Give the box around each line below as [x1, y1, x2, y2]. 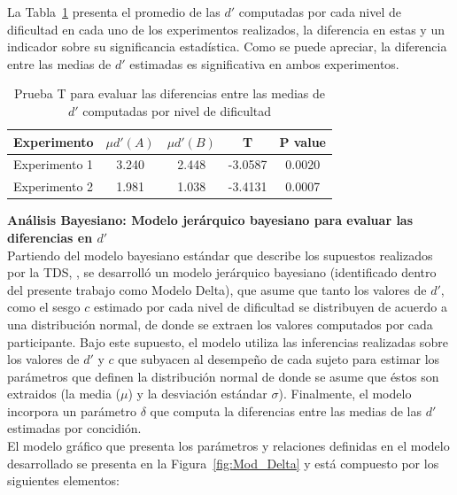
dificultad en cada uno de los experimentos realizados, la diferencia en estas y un [7, 19, 445, 38]
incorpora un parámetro [7, 401, 137, 420]
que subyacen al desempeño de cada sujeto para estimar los [118, 350, 440, 368]
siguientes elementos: [7, 471, 120, 490]
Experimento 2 [13, 177, 94, 196]
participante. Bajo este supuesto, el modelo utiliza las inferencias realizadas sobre [7, 332, 448, 351]
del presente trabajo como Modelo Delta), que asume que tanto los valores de [7, 280, 427, 298]
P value [279, 132, 326, 151]
